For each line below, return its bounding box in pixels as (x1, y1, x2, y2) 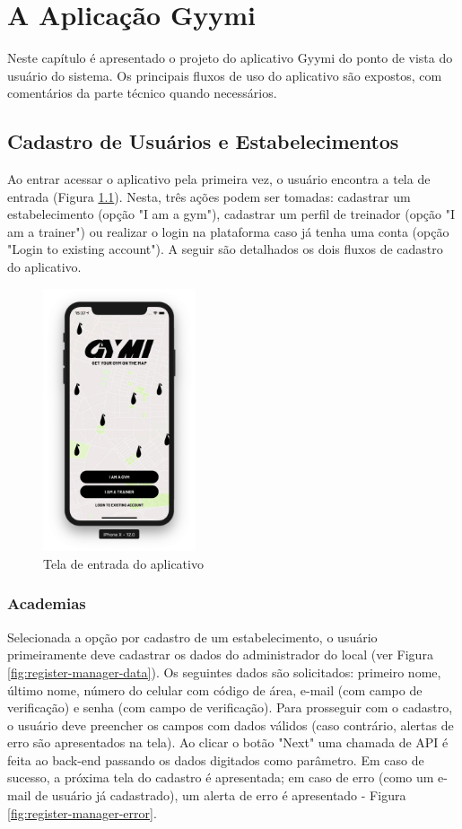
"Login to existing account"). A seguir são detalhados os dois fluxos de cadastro (7, 240, 443, 258)
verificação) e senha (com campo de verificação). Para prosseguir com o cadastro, (7, 698, 453, 717)
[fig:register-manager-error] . (7, 803, 157, 822)
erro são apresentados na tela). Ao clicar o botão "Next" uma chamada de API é (7, 733, 449, 752)
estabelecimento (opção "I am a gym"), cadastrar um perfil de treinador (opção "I (7, 205, 456, 223)
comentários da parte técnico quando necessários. (7, 83, 277, 102)
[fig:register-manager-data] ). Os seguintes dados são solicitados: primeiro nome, (7, 662, 441, 681)
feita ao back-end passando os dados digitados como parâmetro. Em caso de (7, 750, 424, 769)
